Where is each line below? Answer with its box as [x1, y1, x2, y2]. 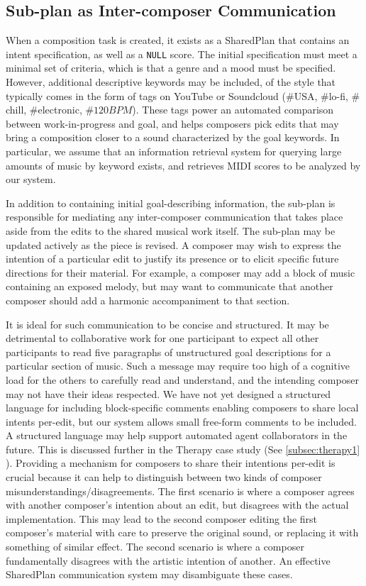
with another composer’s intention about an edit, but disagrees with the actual [6, 497, 349, 512]
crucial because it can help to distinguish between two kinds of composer [6, 470, 322, 485]
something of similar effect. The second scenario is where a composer [6, 539, 304, 554]
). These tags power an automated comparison [132, 102, 334, 117]
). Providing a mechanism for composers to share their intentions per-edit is [6, 455, 335, 470]
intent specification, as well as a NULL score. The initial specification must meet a [6, 46, 357, 61]
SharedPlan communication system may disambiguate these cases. [6, 567, 293, 582]
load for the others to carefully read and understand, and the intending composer [6, 372, 359, 387]
